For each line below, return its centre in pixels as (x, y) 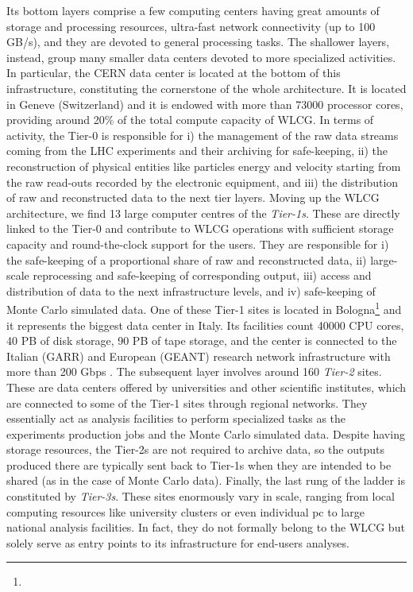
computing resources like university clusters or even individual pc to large (185, 511)
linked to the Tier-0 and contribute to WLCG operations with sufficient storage (200, 228)
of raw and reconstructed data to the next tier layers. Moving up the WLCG (193, 197)
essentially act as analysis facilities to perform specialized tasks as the (176, 418)
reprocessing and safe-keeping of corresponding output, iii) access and (202, 275)
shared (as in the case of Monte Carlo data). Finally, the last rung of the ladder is (206, 480)
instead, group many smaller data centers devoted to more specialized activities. (201, 57)
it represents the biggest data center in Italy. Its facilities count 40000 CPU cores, (205, 325)
